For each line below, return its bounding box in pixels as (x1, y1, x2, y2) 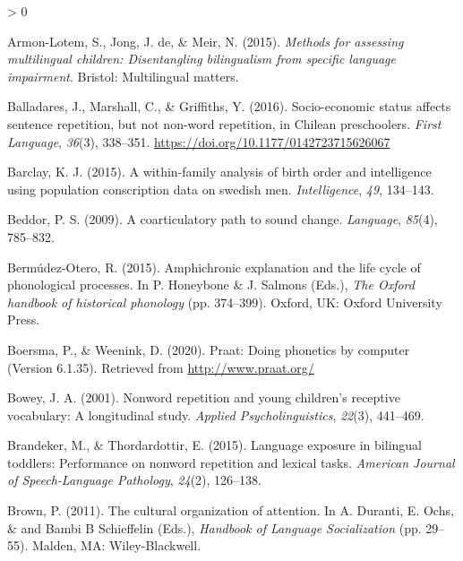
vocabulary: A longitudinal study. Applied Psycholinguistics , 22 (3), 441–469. (7, 405, 424, 424)
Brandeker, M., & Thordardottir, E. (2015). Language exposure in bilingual (7, 436, 422, 454)
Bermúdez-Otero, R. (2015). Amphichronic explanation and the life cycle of (7, 257, 421, 276)
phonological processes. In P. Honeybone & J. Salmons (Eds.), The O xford (7, 275, 415, 294)
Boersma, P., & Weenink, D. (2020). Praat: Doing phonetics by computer (7, 340, 410, 358)
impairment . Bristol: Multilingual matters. (7, 66, 239, 85)
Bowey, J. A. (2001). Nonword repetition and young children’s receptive (7, 388, 400, 407)
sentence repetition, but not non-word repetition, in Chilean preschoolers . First (7, 114, 442, 133)
